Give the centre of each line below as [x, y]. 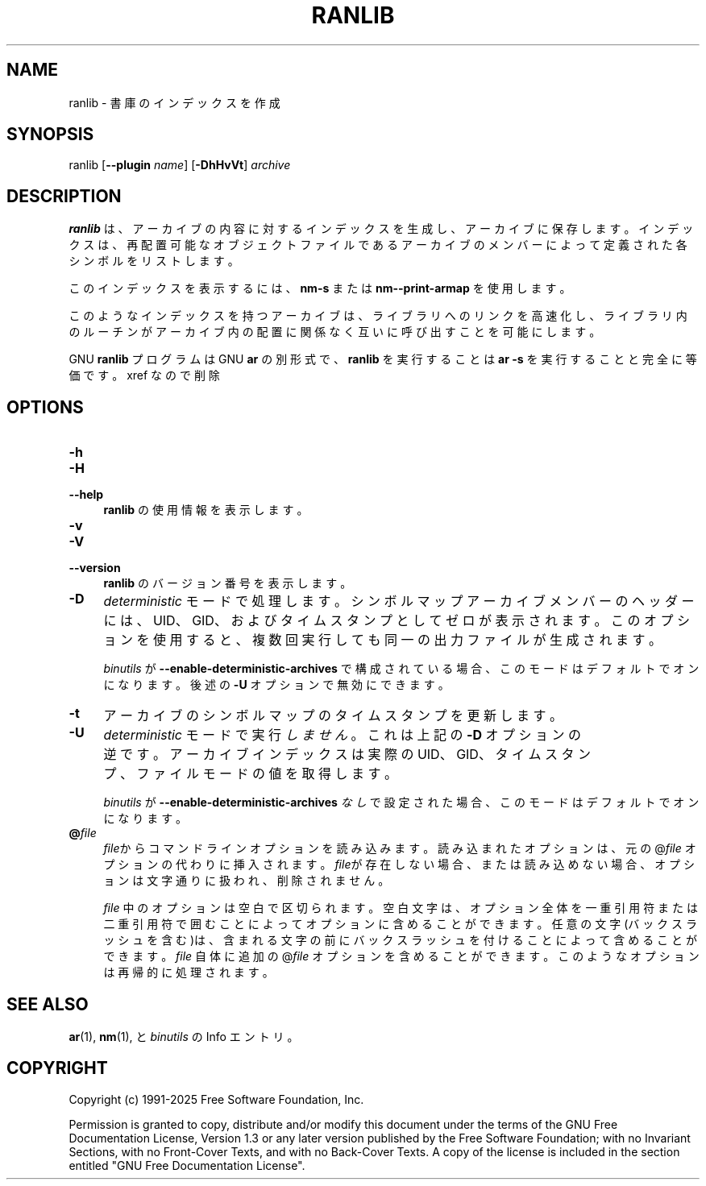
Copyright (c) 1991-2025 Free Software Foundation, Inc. [216, 1099]
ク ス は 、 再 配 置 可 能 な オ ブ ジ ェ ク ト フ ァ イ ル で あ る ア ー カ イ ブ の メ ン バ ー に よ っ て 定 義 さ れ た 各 [378, 245]
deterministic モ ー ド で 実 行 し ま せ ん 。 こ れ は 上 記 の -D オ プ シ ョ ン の [343, 735]
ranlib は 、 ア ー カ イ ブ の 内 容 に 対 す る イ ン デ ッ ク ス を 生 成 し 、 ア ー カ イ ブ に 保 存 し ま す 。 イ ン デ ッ [381, 229]
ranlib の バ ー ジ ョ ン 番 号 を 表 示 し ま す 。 [228, 583]
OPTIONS [45, 407]
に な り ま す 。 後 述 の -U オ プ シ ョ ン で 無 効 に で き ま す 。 [276, 685]
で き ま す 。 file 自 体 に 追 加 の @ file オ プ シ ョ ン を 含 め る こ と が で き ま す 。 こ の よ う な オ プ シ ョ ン [401, 956]
